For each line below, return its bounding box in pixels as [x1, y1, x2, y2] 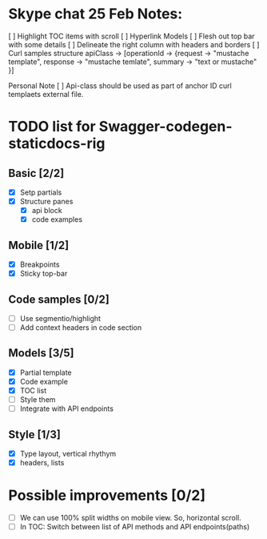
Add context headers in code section [19, 323, 142, 332]
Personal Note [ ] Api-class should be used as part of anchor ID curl [8, 81, 232, 91]
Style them [19, 395, 56, 404]
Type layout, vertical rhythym [19, 449, 117, 458]
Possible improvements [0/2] [8, 486, 206, 505]
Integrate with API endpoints [19, 404, 114, 413]
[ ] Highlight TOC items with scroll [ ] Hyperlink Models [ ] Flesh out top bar [8, 31, 255, 41]
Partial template [19, 368, 72, 377]
